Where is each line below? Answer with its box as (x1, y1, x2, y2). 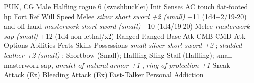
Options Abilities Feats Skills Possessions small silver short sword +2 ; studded (4, 40, 242, 50)
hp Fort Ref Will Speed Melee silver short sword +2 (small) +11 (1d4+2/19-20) (4, 11, 247, 21)
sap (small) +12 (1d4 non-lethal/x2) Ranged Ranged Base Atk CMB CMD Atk (4, 30, 246, 41)
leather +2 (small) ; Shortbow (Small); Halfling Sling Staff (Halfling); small (4, 49, 232, 60)
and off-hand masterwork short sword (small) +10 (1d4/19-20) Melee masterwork (4, 21, 250, 31)
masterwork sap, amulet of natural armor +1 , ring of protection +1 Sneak (4, 59, 230, 70)
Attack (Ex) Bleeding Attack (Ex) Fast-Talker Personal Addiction (4, 69, 204, 80)
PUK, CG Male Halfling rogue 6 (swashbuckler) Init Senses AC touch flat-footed (4, 1, 248, 11)
